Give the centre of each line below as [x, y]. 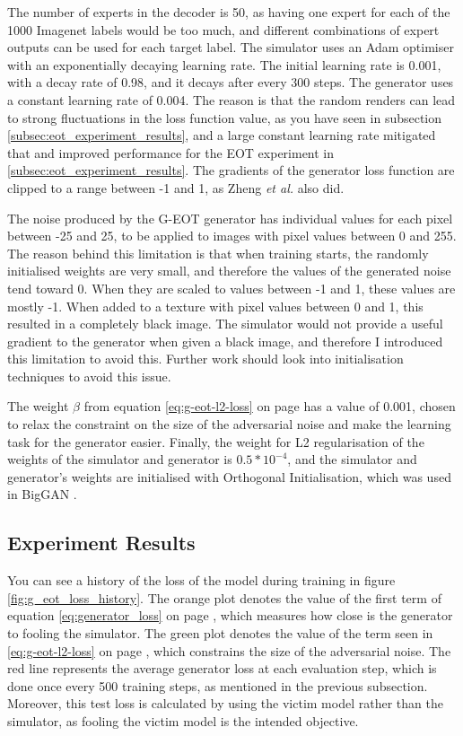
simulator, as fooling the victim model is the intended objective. [183, 720]
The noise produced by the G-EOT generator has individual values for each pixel [230, 218]
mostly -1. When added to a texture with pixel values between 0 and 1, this [215, 306]
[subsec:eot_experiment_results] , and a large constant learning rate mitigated [222, 135]
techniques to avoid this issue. [89, 376]
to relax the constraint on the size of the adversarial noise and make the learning [229, 424]
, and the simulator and [352, 459]
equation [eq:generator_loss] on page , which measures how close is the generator [230, 615]
